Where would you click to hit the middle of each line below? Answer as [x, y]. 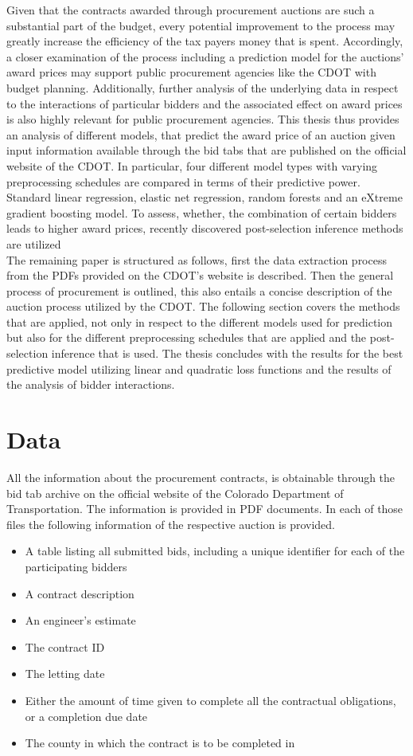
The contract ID [65, 646]
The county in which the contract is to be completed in [160, 743]
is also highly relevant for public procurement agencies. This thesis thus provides [203, 119]
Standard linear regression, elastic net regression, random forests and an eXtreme [205, 197]
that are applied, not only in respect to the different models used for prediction [200, 321]
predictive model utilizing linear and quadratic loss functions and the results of [199, 368]
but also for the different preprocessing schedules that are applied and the [187, 337]
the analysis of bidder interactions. [91, 384]
